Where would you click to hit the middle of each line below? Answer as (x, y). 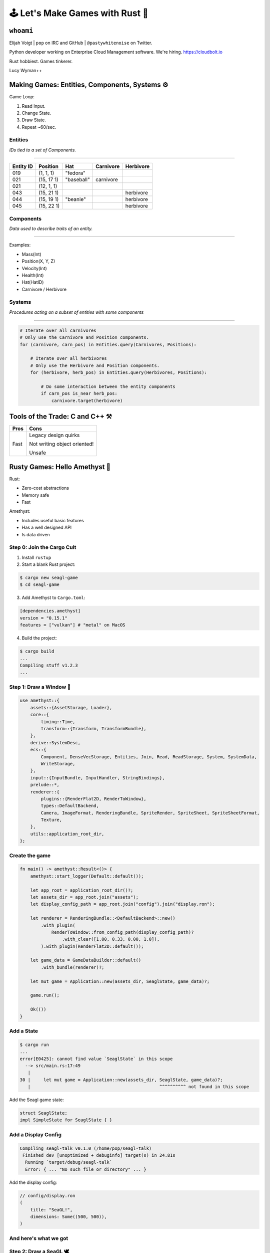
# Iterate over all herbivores (68, 359)
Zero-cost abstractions (45, 488)
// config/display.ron (47, 1196)
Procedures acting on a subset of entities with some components (76, 312)
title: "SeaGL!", (51, 1210)
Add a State (24, 1031)
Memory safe (35, 495)
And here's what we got (39, 1238)
